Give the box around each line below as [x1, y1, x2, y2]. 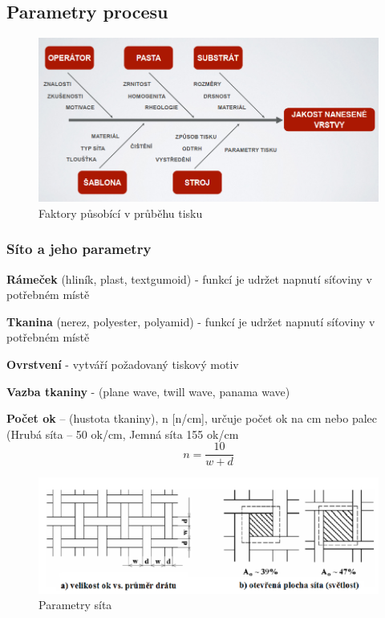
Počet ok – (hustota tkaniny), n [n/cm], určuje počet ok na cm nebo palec [6, 410, 378, 427]
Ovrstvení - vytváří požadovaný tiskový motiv [6, 355, 239, 372]
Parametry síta [38, 596, 112, 613]
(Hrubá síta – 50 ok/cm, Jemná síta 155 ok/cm [6, 425, 239, 442]
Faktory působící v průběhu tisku [38, 204, 203, 221]
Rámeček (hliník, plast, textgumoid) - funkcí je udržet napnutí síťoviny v [6, 270, 372, 287]
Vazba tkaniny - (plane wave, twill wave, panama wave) [6, 383, 290, 399]
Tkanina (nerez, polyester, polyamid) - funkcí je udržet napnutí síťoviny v [6, 313, 375, 329]
